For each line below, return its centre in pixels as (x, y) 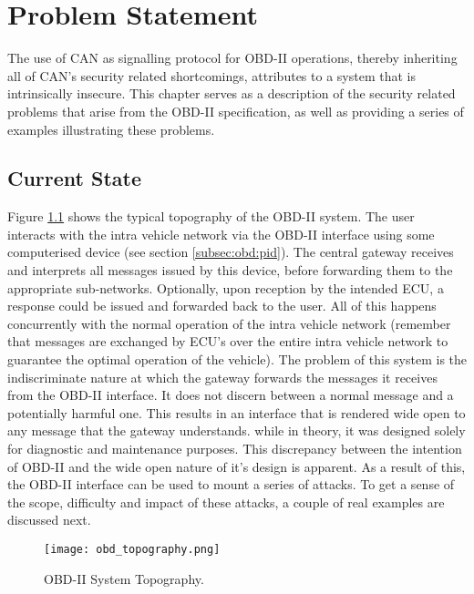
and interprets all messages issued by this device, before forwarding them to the (230, 270)
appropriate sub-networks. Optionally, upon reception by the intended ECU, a (226, 287)
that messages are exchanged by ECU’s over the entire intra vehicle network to (228, 341)
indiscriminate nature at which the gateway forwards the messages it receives (222, 377)
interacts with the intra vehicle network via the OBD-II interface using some (221, 234)
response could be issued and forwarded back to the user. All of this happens (222, 306)
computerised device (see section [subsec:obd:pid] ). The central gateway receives (231, 252)
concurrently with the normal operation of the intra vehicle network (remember (229, 323)
